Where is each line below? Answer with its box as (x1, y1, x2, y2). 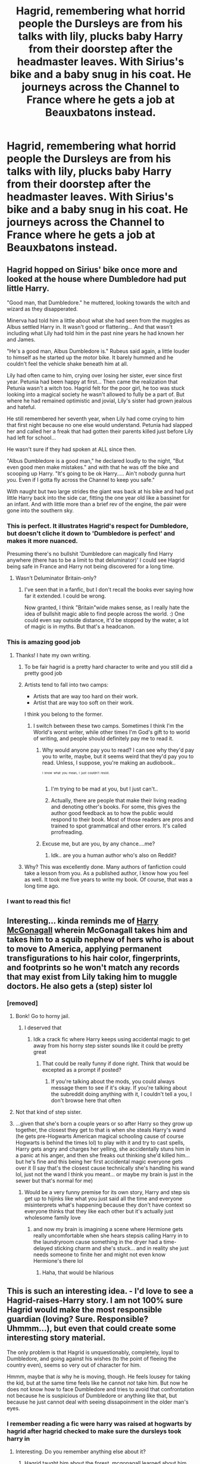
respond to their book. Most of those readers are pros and (51, 816, 194, 823)
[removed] (7, 999, 38, 1007)
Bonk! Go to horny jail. (15, 1012, 70, 1019)
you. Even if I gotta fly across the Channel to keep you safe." (7, 476, 155, 483)
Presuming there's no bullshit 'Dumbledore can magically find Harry (7, 550, 173, 558)
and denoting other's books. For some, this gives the (51, 803, 180, 810)
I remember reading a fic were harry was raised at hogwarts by (7, 1419, 192, 1428)
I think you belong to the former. (24, 711, 104, 718)
